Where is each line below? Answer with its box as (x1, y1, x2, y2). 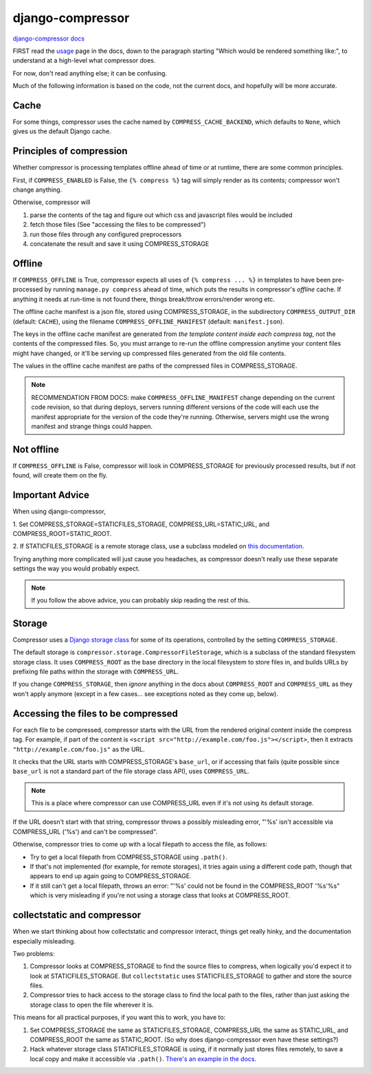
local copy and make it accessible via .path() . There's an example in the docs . (30, 1055, 257, 1063)
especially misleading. (12, 937, 76, 945)
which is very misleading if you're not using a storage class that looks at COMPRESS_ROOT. (30, 891, 291, 899)
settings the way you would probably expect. (12, 564, 140, 573)
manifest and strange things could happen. (31, 423, 153, 431)
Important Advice (12, 489, 89, 501)
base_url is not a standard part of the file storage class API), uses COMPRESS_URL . (12, 767, 250, 776)
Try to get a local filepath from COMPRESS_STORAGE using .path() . (30, 853, 228, 861)
